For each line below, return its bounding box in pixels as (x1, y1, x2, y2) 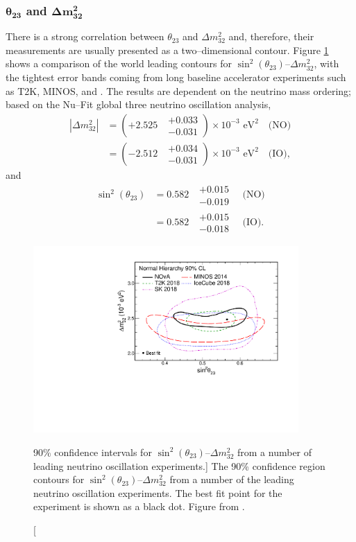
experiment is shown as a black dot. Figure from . (33, 499, 245, 514)
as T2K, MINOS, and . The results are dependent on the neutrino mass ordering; (6, 83, 351, 98)
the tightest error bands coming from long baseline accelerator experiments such (6, 70, 346, 84)
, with (314, 56, 339, 71)
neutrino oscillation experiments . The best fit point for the (33, 485, 282, 500)
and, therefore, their (228, 29, 314, 44)
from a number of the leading (169, 472, 294, 487)
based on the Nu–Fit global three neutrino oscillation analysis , (6, 97, 271, 112)
